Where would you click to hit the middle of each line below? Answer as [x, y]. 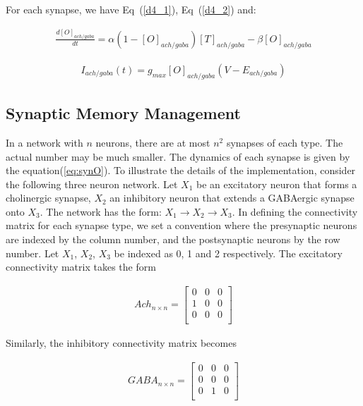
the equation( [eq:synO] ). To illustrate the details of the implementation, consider [181, 170]
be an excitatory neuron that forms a [276, 184]
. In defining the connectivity [295, 211]
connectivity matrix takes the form [81, 267]
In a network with [44, 142]
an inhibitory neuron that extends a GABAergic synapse [232, 198]
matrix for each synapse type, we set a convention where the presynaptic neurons [181, 225]
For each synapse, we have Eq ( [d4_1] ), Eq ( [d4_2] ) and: [131, 9]
